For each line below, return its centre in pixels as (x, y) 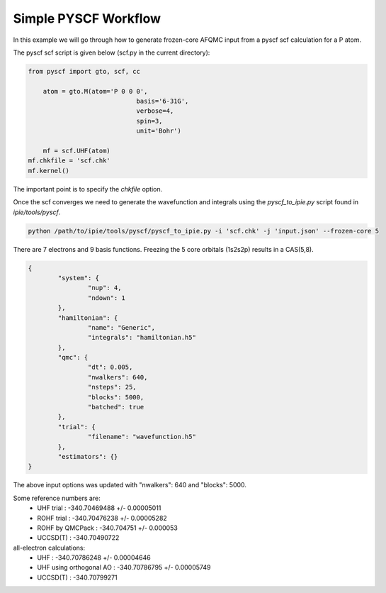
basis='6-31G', (163, 101)
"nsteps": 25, (112, 387)
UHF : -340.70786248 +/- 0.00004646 (94, 558)
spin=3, (149, 121)
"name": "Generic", (121, 327)
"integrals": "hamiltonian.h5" (142, 338)
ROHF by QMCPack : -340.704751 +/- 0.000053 (108, 528)
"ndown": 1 (106, 298)
